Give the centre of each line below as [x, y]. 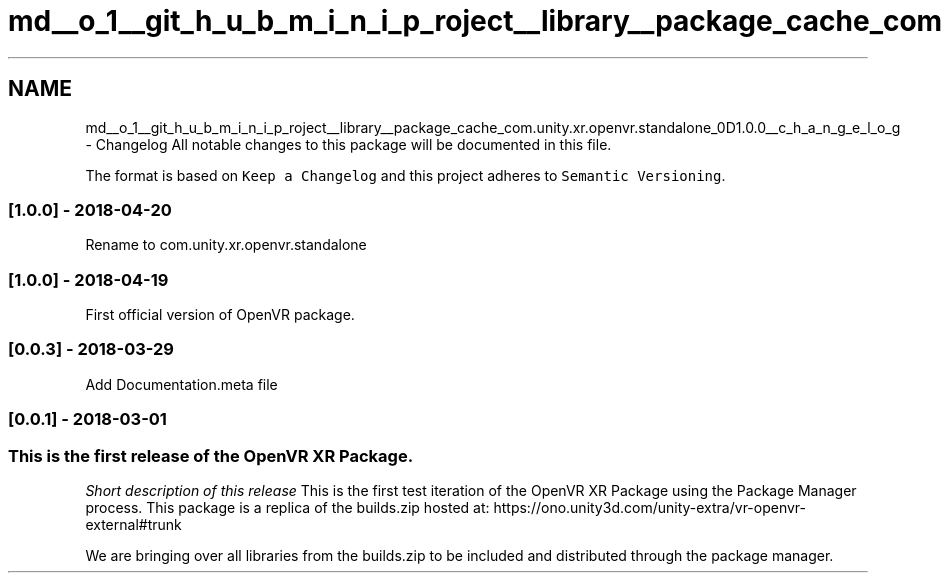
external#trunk [133, 524]
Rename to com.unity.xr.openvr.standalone [226, 245]
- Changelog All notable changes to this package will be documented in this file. [348, 144]
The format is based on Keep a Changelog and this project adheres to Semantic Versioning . [405, 175]
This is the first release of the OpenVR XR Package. [211, 455]
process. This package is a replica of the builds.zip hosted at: [287, 507]
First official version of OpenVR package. [220, 315]
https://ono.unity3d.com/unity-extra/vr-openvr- [650, 507]
